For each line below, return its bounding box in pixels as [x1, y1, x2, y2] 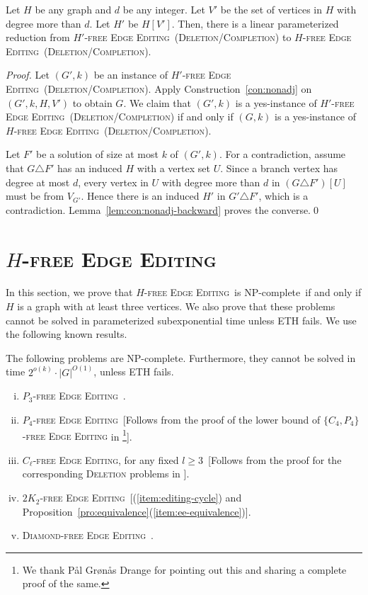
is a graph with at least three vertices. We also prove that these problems [17, 299, 335, 314]
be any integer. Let [122, 2, 205, 16]
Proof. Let [6, 67, 50, 82]
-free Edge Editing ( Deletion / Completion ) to [84, 30, 292, 45]
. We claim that [123, 95, 192, 110]
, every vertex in [78, 174, 149, 189]
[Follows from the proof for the [208, 452, 342, 467]
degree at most [6, 174, 70, 189]
